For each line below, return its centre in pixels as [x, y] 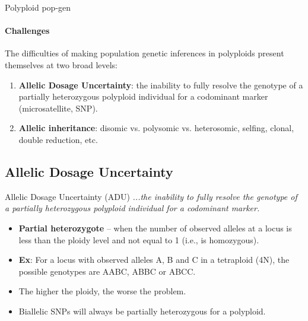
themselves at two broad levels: [61, 64]
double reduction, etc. [58, 139]
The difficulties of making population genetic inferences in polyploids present [145, 53]
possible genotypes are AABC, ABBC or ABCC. [107, 271]
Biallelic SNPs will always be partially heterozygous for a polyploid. [142, 311]
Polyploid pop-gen [38, 7]
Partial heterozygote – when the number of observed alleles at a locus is [155, 228]
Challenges [27, 31]
